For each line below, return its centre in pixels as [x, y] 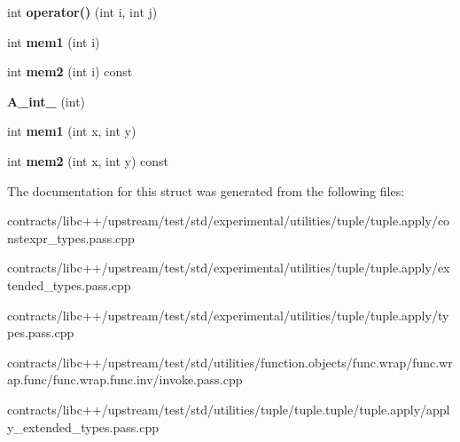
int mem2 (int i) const [70, 71]
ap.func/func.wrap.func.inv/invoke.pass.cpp [125, 379]
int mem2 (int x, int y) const [88, 160]
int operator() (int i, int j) [82, 12]
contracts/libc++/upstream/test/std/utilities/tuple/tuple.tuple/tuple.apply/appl [229, 409]
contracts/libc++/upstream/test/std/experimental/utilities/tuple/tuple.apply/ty [228, 315]
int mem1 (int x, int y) [72, 131]
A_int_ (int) [47, 101]
